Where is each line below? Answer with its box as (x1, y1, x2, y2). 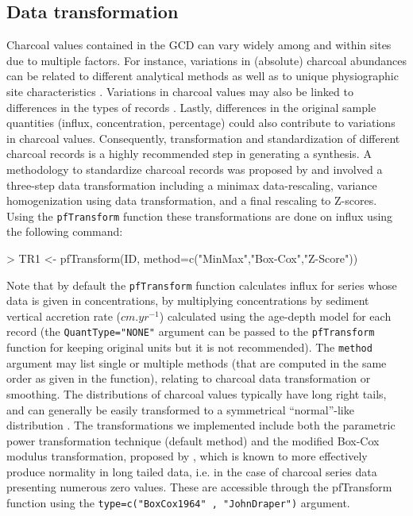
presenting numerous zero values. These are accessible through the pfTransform (6, 479, 392, 495)
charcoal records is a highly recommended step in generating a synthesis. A (6, 145, 372, 162)
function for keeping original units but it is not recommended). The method (6, 339, 372, 356)
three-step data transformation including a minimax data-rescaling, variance (6, 176, 377, 193)
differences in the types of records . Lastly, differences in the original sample (6, 98, 376, 115)
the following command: (6, 223, 123, 240)
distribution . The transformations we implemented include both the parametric (6, 417, 396, 433)
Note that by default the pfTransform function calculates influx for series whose (6, 276, 397, 293)
